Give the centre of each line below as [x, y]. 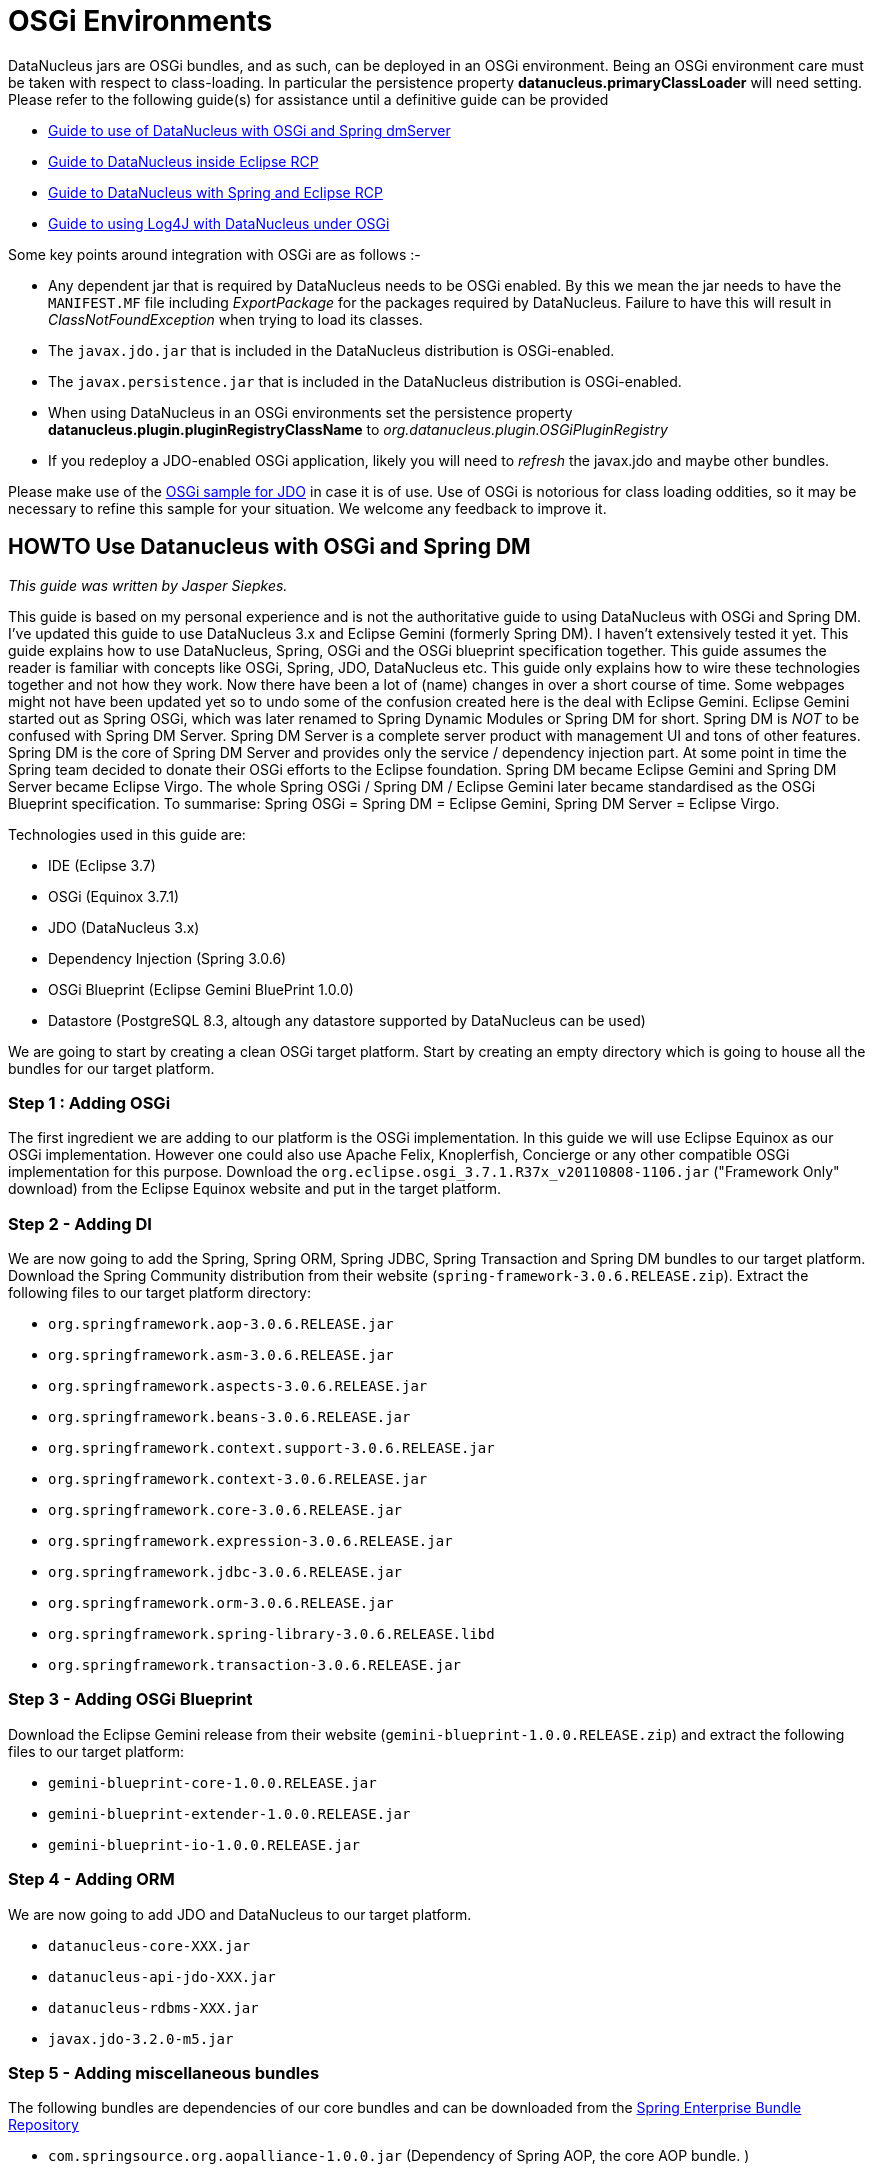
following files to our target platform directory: [159, 1293]
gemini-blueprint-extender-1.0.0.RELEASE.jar [229, 1813]
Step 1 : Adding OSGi [89, 1102]
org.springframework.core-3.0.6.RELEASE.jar [225, 1510]
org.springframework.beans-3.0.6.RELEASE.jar [229, 1417]
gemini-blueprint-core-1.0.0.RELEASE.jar [212, 1782]
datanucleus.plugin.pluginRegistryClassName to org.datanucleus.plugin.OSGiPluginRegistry [358, 429]
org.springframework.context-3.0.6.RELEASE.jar [238, 1479]
